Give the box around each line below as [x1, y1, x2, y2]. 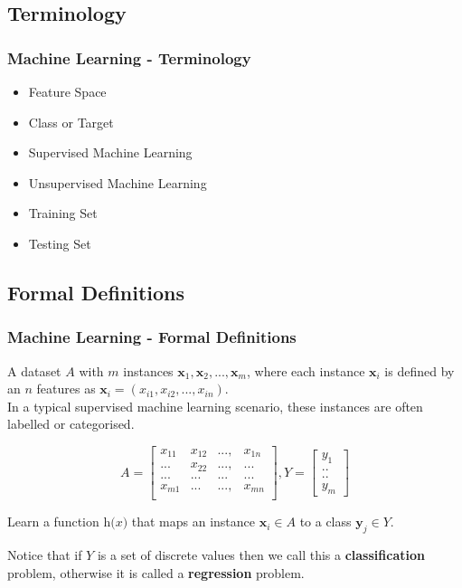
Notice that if [7, 545, 82, 564]
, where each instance [246, 361, 365, 380]
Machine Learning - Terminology [7, 46, 251, 69]
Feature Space [28, 82, 107, 100]
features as [36, 379, 96, 398]
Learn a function [7, 512, 99, 531]
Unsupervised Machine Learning [28, 173, 207, 192]
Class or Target [28, 112, 114, 131]
